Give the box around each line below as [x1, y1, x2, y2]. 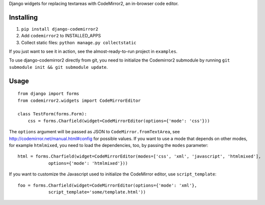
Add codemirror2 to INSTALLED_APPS [21, 33, 101, 39]
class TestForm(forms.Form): [18, 111, 87, 117]
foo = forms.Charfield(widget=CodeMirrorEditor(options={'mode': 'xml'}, [18, 182, 197, 188]
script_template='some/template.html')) [48, 189, 146, 195]
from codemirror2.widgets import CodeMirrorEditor [18, 97, 141, 103]
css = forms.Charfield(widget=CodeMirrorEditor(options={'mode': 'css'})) [27, 118, 210, 124]
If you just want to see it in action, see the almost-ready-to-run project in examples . [9, 48, 177, 54]
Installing [9, 13, 38, 21]
